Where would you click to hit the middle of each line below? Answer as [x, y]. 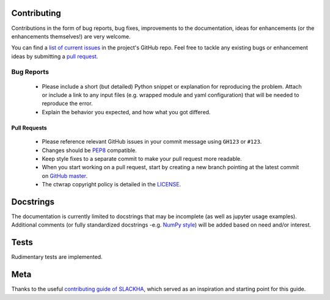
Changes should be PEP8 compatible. [89, 150]
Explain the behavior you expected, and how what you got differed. [126, 112]
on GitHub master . [65, 176]
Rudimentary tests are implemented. [57, 257]
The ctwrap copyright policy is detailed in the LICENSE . [112, 185]
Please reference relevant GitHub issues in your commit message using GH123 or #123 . [152, 142]
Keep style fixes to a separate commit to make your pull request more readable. [142, 158]
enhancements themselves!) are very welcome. [71, 36]
